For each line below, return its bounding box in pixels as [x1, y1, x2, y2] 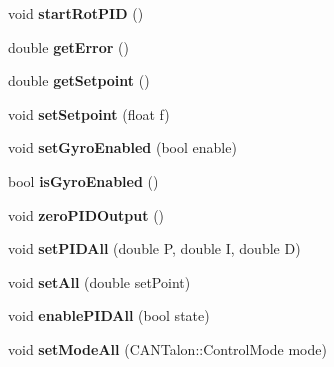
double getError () [8, 36, 129, 57]
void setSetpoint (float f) [8, 103, 170, 124]
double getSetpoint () [8, 70, 150, 91]
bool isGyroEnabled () [8, 170, 159, 191]
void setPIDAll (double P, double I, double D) [8, 238, 301, 259]
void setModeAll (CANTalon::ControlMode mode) [8, 338, 327, 359]
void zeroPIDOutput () [8, 204, 165, 225]
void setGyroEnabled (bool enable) [8, 137, 237, 158]
